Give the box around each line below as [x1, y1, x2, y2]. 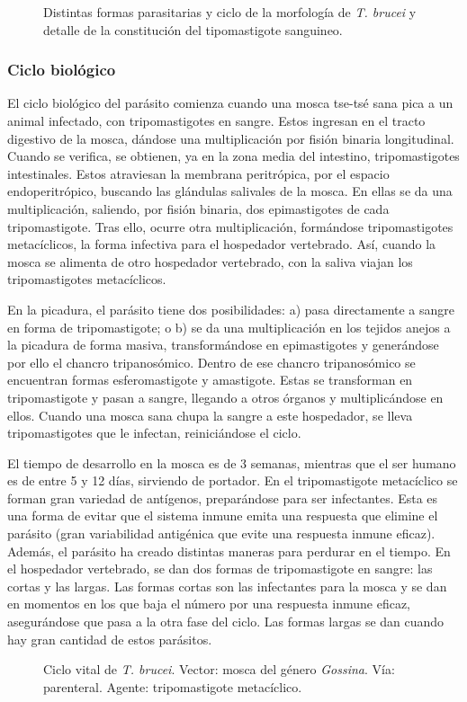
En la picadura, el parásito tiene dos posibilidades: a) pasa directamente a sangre [7, 299, 455, 318]
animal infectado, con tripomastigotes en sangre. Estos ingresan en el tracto [7, 111, 426, 129]
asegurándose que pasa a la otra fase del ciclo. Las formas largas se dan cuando [7, 612, 445, 631]
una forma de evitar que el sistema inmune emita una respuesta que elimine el [7, 506, 438, 525]
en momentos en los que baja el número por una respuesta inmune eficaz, [7, 594, 410, 613]
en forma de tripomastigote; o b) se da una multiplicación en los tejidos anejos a [7, 317, 451, 336]
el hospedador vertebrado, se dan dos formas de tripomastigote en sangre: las [7, 559, 433, 578]
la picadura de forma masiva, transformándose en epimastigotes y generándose [7, 335, 439, 354]
